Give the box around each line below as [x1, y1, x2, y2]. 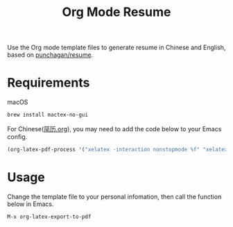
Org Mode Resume [62, 4, 171, 20]
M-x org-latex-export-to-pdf [7, 213, 92, 220]
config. [7, 133, 28, 141]
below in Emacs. [7, 199, 54, 208]
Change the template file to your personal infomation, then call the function [7, 192, 222, 201]
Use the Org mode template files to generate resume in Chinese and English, [7, 43, 226, 52]
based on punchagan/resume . [7, 51, 94, 59]
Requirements [7, 75, 90, 91]
